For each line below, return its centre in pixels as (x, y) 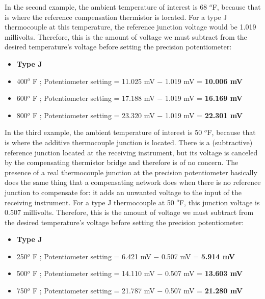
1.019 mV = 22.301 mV (204, 115)
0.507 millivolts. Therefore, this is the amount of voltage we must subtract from (129, 212)
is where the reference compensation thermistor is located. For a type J (116, 17)
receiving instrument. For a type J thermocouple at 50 (89, 202)
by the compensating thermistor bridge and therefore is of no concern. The (122, 162)
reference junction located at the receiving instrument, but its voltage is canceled (131, 152)
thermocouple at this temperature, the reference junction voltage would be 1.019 (130, 27)
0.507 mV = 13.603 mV (204, 273)
